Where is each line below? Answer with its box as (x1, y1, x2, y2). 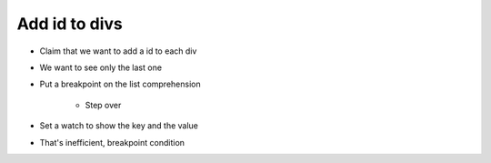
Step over (85, 99, 122, 110)
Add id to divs (16, 14, 123, 34)
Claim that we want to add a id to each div (39, 46, 197, 56)
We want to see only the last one (39, 62, 163, 73)
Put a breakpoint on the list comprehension (39, 78, 201, 90)
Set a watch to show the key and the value (39, 120, 199, 131)
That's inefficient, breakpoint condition (39, 137, 185, 148)
